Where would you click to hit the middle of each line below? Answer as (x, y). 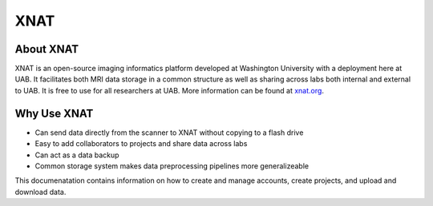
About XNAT (47, 49)
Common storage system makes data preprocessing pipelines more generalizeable (172, 166)
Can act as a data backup (77, 155)
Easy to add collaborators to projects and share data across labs (141, 144)
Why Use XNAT (54, 113)
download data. (40, 192)
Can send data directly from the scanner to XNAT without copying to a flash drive (169, 133)
